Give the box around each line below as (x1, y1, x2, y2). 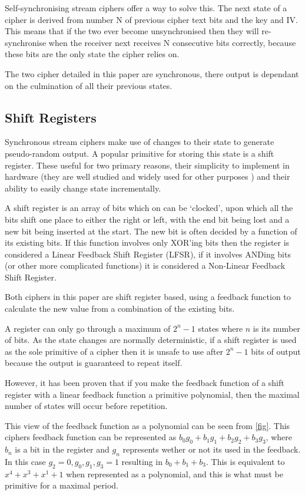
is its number (253, 322, 300, 334)
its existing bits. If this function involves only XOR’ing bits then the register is (5, 236, 290, 249)
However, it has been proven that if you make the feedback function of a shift (5, 377, 284, 389)
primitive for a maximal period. (5, 479, 119, 491)
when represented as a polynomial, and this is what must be (66, 467, 283, 480)
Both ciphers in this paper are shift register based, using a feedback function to (5, 291, 291, 303)
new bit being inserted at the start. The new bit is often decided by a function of (5, 225, 297, 237)
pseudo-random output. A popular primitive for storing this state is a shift (5, 147, 274, 159)
